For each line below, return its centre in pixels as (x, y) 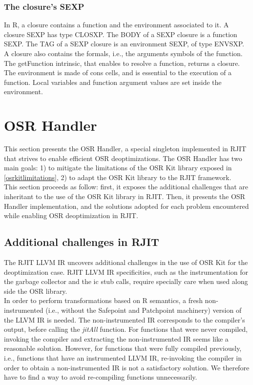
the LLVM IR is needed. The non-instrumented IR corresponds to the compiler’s (125, 319)
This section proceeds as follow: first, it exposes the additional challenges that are (126, 187)
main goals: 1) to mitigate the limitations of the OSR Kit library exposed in (118, 168)
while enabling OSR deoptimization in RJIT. (71, 215)
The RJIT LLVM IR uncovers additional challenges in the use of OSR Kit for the (126, 262)
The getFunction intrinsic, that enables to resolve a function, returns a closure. (122, 63)
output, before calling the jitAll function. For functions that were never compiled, (126, 329)
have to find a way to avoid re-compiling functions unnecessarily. (101, 377)
